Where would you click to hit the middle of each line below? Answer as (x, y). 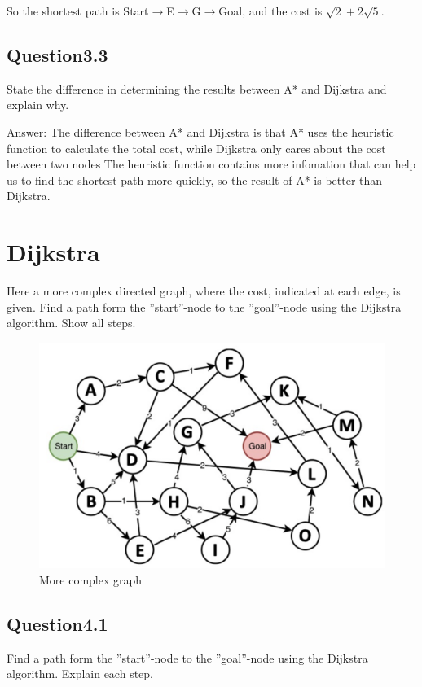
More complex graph (91, 579)
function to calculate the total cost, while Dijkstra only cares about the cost (196, 148)
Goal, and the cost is (270, 11)
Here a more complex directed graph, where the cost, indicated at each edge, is (204, 291)
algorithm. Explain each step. (80, 674)
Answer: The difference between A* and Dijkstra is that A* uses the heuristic (200, 131)
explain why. (38, 105)
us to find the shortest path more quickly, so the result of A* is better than (195, 179)
